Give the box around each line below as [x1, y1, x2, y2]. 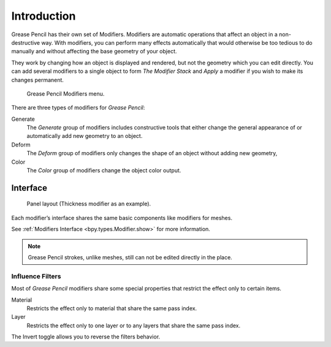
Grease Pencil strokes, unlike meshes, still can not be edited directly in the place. [28, 253, 232, 261]
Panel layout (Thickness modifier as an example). [26, 200, 151, 208]
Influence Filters [11, 272, 61, 280]
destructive [11, 39, 40, 46]
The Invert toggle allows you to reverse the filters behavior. [11, 333, 161, 340]
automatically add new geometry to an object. [26, 132, 143, 140]
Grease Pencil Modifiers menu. [26, 90, 105, 97]
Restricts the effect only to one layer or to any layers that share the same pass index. [26, 322, 241, 329]
